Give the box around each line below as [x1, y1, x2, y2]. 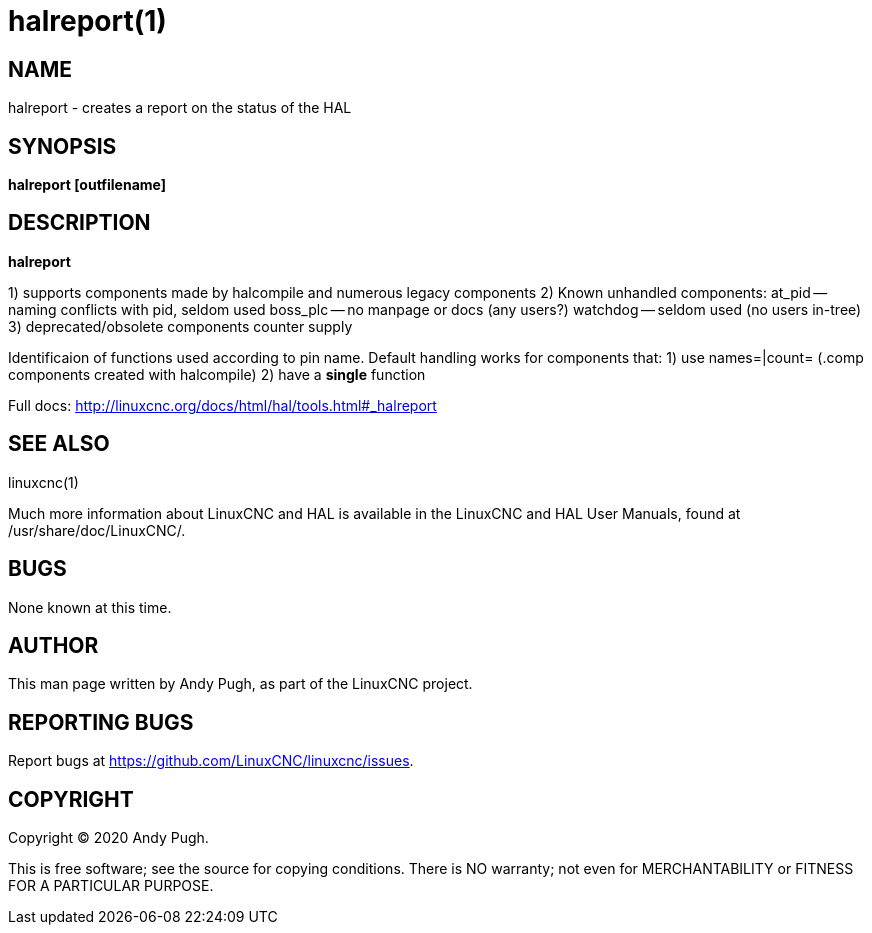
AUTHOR [8, 632, 99, 658]
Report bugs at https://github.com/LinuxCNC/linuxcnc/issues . [8, 752, 414, 770]
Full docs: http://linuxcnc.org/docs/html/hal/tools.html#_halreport [8, 396, 437, 414]
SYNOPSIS [8, 133, 117, 159]
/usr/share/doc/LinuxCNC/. [8, 521, 186, 539]
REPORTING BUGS [8, 709, 194, 735]
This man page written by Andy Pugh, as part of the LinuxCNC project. [8, 675, 473, 693]
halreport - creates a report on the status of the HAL [8, 99, 352, 117]
